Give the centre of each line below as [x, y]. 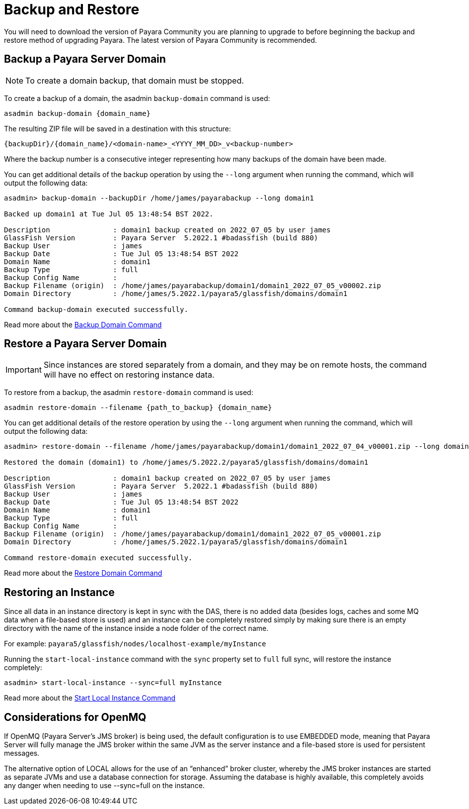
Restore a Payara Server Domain [85, 344]
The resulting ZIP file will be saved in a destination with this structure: [117, 128]
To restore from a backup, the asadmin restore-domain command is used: [129, 393]
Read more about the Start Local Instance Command [90, 698]
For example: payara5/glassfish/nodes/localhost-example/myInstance [135, 644]
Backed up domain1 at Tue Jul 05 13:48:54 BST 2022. [109, 214]
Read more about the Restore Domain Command [83, 573]
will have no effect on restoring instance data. [129, 375]
